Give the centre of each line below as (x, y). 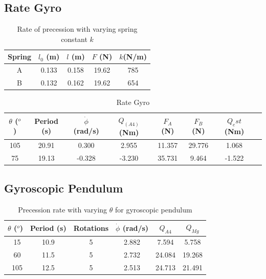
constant (74, 39)
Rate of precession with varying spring (77, 29)
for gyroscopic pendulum (154, 209)
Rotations (91, 228)
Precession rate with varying (63, 209)
